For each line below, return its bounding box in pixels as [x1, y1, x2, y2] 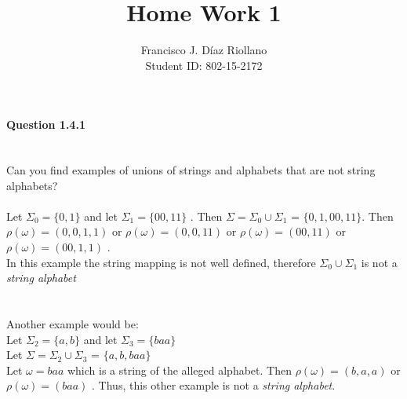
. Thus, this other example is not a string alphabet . [92, 377, 336, 394]
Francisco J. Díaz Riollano [140, 42, 267, 58]
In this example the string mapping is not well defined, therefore [6, 254, 316, 270]
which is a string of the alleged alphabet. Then [67, 361, 292, 378]
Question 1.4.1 [6, 116, 85, 133]
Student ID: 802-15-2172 [145, 57, 263, 73]
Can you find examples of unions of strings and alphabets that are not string [6, 162, 376, 178]
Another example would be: [6, 316, 139, 332]
